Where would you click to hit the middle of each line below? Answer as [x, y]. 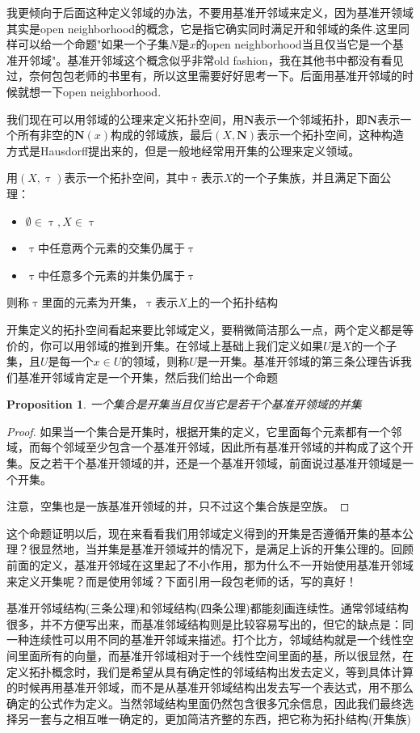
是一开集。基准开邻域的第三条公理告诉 [298, 361]
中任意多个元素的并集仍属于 [111, 275]
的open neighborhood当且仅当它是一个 [294, 44]
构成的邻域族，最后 [162, 135]
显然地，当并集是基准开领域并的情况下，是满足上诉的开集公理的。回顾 [227, 549]
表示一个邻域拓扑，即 [311, 119]
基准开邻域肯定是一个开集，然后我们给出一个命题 [147, 377]
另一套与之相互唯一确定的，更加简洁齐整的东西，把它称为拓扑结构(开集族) [214, 719]
